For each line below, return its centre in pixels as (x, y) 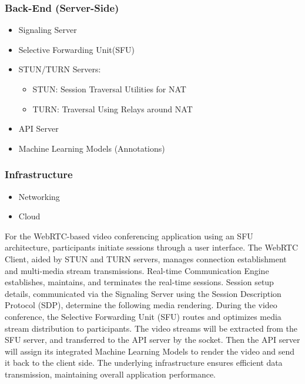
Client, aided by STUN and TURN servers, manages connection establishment (146, 258)
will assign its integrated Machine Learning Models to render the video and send (150, 351)
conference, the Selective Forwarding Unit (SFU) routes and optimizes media (143, 316)
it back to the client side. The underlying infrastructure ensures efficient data (144, 363)
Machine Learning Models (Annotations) (92, 148)
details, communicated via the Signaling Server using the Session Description (143, 293)
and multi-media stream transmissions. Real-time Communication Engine (137, 270)
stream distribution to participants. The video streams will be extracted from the (151, 328)
